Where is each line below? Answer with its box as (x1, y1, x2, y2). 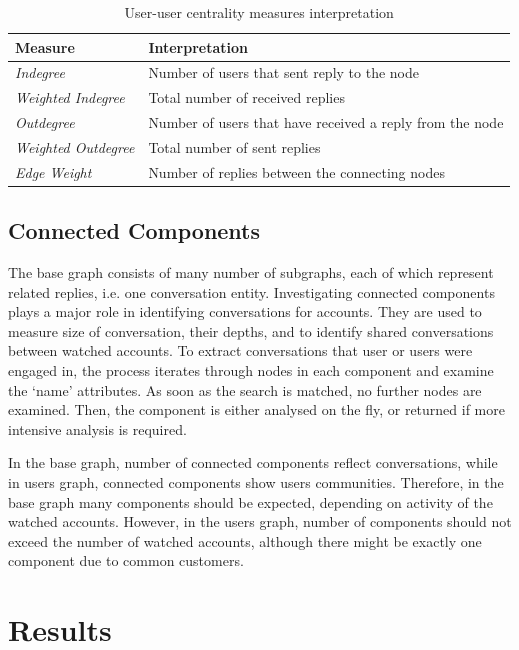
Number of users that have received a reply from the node (148, 112, 504, 133)
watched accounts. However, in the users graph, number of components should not (8, 511, 512, 532)
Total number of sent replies (148, 136, 321, 157)
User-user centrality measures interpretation (124, 2, 394, 22)
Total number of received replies (148, 87, 345, 108)
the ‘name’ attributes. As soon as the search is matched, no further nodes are (8, 379, 482, 400)
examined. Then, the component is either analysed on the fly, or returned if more (8, 399, 505, 420)
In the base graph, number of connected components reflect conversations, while (8, 452, 498, 473)
